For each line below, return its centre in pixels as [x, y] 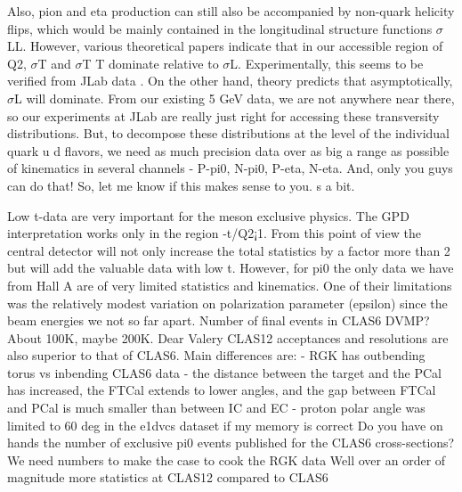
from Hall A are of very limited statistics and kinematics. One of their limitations [230, 285]
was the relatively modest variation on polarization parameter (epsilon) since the [227, 303]
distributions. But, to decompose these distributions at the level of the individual [228, 133]
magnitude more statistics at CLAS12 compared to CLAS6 [168, 477]
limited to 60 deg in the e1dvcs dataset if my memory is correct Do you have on [225, 425]
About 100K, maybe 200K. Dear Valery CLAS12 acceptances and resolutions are [228, 337]
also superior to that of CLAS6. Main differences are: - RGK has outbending [216, 355]
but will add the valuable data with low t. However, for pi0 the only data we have [231, 268]
